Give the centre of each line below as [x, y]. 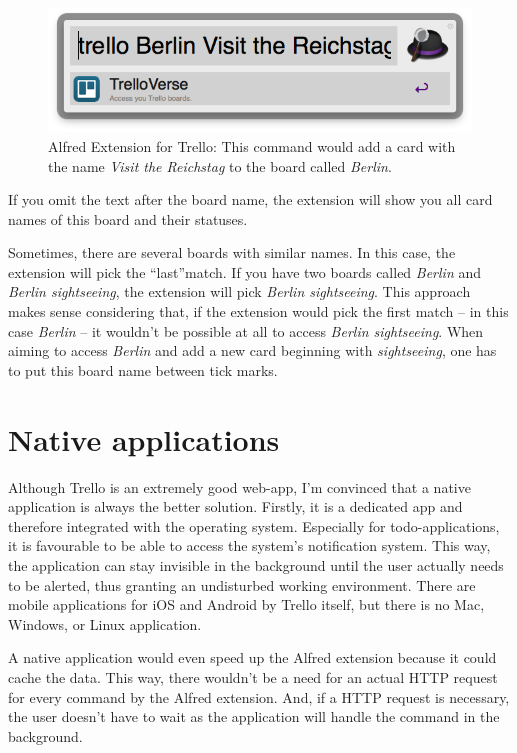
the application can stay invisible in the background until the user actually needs [256, 564]
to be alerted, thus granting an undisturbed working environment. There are [242, 584]
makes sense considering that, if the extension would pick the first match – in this [258, 311]
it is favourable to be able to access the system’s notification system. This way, [249, 545]
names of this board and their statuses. [128, 218]
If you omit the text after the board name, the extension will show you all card [250, 199]
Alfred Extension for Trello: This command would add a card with [252, 145]
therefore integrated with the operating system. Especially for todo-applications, [254, 525]
